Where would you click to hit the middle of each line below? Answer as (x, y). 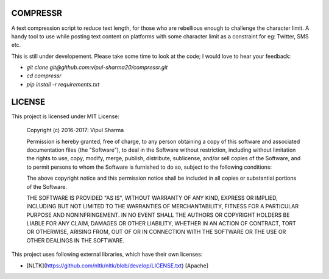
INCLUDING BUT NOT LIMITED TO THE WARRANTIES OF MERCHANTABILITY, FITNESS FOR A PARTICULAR (162, 207)
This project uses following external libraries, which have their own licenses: (107, 254)
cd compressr (44, 76)
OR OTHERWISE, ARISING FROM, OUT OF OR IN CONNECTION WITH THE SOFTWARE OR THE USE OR (156, 232)
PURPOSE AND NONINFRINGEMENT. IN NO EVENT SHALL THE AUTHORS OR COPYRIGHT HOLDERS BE (158, 215)
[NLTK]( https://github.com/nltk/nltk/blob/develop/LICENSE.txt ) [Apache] (118, 266)
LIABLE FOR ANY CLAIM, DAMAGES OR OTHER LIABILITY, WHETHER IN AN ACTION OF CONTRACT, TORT (161, 224)
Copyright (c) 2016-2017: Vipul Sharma (75, 130)
